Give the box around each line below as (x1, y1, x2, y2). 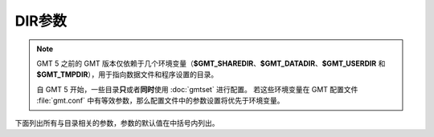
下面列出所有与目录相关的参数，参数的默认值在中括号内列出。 (14, 118, 219, 127)
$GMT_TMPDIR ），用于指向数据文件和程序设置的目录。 (36, 70, 219, 79)
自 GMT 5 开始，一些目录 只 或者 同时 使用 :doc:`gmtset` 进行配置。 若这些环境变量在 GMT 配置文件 (36, 84, 358, 94)
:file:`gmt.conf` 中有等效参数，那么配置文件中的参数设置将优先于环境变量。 (36, 96, 285, 106)
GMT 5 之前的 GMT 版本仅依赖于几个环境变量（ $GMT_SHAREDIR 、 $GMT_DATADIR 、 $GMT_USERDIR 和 (36, 58, 386, 68)
